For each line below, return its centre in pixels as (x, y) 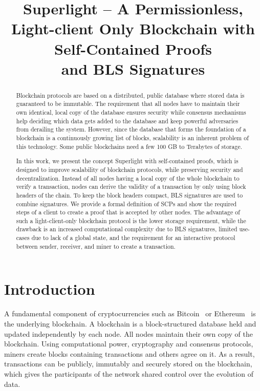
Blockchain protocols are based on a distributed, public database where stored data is (130, 95)
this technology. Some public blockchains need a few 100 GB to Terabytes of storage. (129, 146)
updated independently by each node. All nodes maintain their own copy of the (128, 333)
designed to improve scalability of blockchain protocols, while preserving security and (129, 169)
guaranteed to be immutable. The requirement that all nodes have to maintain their (128, 104)
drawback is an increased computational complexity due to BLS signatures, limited (127, 229)
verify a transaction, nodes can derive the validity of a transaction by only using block (131, 187)
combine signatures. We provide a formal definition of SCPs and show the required (126, 203)
